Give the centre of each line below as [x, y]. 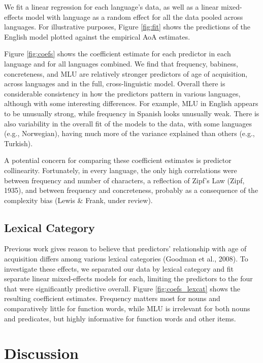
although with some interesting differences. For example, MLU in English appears [131, 103]
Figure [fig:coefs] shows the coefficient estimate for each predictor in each [118, 54]
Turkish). [19, 143]
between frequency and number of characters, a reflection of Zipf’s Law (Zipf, [124, 180]
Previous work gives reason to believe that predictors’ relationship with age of [125, 249]
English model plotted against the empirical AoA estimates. [97, 36]
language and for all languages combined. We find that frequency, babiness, [121, 63]
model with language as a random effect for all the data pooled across [134, 16]
